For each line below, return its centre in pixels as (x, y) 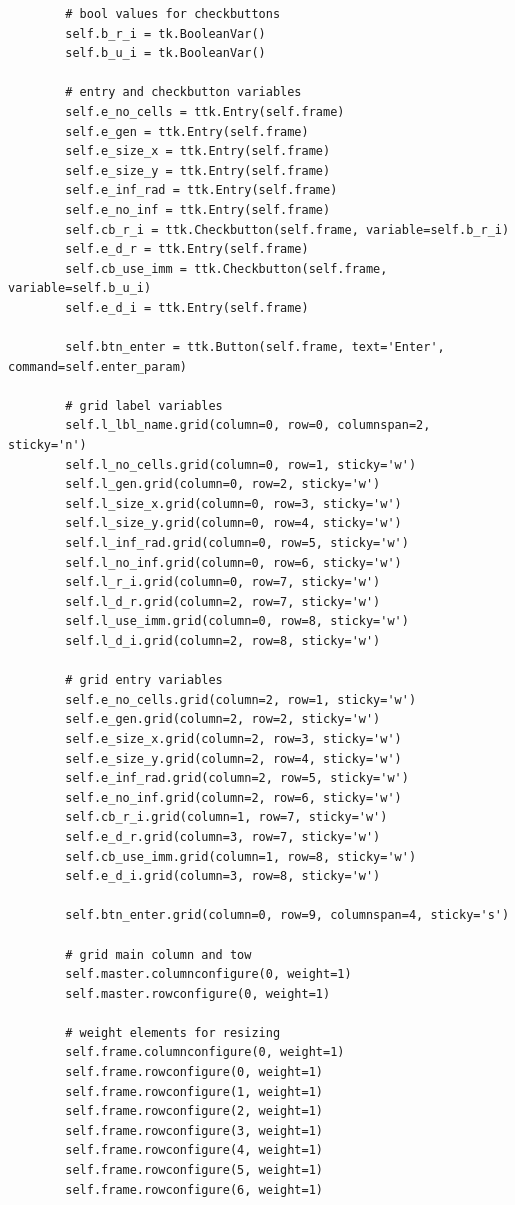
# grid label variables (144, 405)
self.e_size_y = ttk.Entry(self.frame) (198, 170)
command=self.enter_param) (97, 366)
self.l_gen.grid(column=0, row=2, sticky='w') (223, 484)
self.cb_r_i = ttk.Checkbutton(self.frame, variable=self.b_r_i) (287, 229)
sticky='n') (47, 445)
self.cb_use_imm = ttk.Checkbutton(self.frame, (226, 268)
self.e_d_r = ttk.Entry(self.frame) (187, 249)
